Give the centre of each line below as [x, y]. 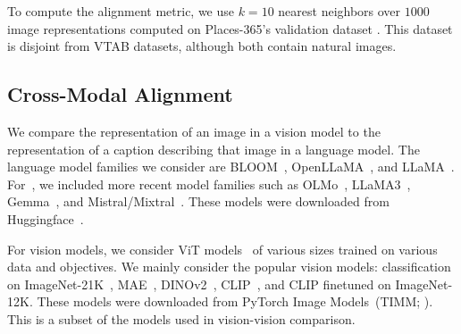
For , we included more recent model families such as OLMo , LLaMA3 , [209, 184]
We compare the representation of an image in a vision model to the [194, 131]
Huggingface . [46, 218]
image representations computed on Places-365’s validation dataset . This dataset [230, 28]
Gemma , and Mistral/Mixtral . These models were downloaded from [198, 201]
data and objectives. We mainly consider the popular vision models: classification [229, 267]
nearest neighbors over [339, 11]
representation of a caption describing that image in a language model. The [214, 149]
